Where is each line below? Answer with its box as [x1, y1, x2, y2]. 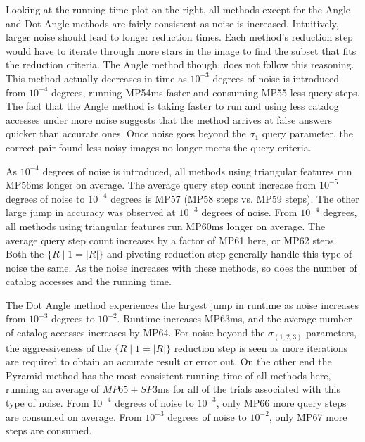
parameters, [306, 325, 357, 340]
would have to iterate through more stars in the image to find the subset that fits [6, 43, 357, 58]
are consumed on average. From [6, 409, 142, 424]
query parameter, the [262, 126, 353, 141]
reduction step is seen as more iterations [174, 340, 347, 355]
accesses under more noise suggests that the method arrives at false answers [6, 112, 333, 127]
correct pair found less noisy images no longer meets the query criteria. [6, 139, 312, 154]
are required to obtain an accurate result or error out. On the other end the [6, 354, 332, 369]
